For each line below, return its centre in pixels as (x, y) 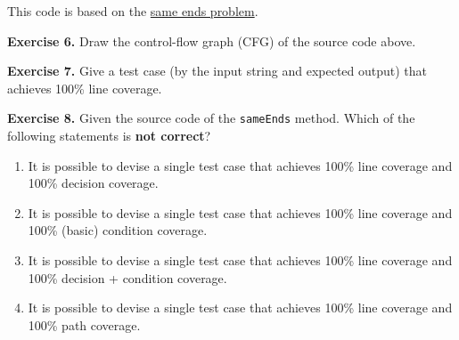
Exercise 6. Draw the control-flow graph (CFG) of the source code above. (212, 40)
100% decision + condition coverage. (127, 277)
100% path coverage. (84, 324)
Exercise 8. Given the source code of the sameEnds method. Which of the (211, 118)
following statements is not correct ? (109, 136)
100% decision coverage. (93, 183)
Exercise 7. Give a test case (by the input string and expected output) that (217, 71)
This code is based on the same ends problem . (133, 11)
